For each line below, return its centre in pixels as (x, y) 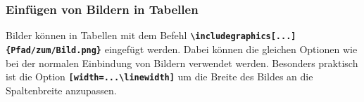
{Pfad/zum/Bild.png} (54, 50)
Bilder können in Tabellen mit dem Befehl (96, 35)
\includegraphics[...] (243, 37)
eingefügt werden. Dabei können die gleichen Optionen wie (231, 49)
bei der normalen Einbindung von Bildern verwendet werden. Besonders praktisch (182, 63)
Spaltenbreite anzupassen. (61, 90)
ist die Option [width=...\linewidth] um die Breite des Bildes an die (159, 76)
